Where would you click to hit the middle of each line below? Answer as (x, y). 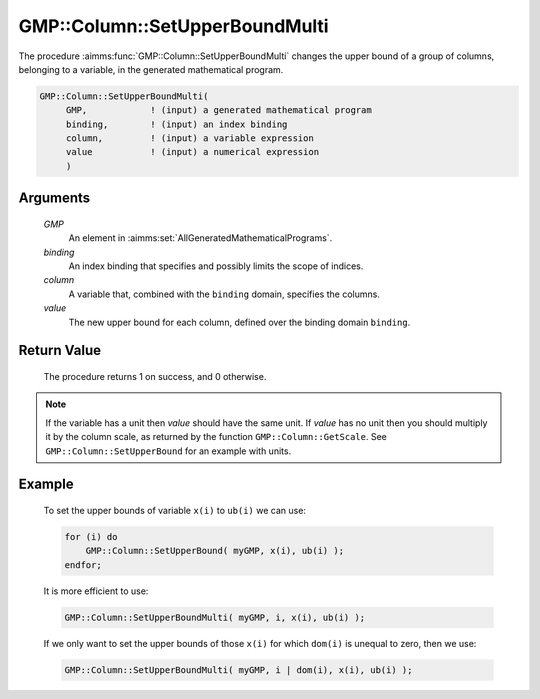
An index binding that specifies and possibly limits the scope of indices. (216, 266)
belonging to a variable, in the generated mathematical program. (151, 69)
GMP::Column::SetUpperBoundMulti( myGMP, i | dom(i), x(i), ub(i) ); (238, 669)
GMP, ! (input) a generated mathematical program (218, 110)
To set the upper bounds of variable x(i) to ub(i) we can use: (175, 510)
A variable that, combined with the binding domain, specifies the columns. (224, 294)
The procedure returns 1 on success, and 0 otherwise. (155, 377)
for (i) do (91, 536)
